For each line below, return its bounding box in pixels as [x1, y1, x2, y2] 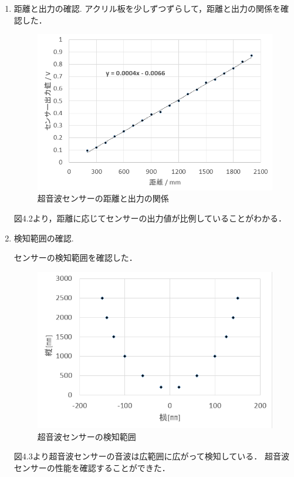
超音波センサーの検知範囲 [37, 430, 136, 442]
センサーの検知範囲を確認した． [13, 251, 137, 264]
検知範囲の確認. [13, 231, 74, 244]
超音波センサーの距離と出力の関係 [37, 192, 169, 204]
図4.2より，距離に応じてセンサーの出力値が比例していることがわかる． [13, 212, 287, 224]
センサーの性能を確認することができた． [13, 461, 170, 473]
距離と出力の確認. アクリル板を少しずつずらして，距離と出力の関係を [13, 2, 281, 14]
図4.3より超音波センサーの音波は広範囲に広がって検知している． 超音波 [13, 450, 289, 462]
